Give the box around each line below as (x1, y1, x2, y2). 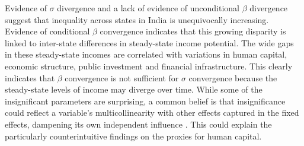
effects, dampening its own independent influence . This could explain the (5, 118, 272, 130)
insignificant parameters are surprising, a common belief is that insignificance (5, 94, 286, 107)
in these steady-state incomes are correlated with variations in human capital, (5, 48, 287, 61)
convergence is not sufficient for (65, 71, 179, 84)
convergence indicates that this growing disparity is (100, 25, 286, 37)
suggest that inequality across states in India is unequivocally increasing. (5, 13, 269, 26)
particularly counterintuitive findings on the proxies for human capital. (5, 129, 262, 142)
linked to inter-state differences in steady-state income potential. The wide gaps (5, 36, 294, 49)
